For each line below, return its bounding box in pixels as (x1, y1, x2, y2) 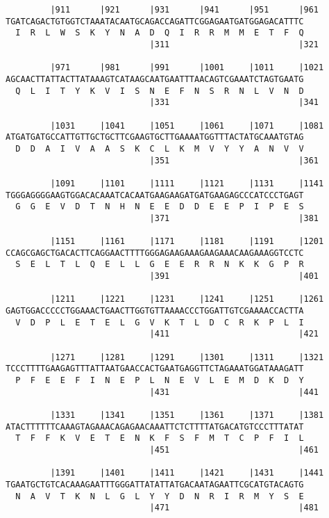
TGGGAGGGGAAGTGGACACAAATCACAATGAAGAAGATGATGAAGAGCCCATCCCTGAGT (6, 190, 304, 200)
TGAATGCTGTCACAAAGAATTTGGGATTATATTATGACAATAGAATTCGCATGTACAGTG (6, 479, 304, 489)
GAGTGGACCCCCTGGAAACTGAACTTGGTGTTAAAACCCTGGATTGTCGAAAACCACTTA (6, 306, 304, 316)
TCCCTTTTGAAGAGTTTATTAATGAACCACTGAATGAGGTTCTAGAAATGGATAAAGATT (6, 364, 304, 374)
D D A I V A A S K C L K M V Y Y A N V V (15, 143, 304, 154)
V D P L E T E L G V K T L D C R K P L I (15, 317, 304, 327)
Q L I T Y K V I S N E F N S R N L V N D (15, 86, 304, 96)
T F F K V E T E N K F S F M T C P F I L (15, 433, 304, 444)
